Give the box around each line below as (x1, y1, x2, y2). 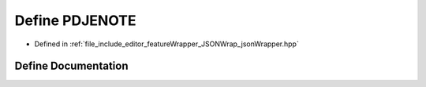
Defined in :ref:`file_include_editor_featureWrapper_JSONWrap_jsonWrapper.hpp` (34, 39, 299, 49)
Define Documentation (14, 60, 129, 73)
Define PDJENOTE (14, 12, 137, 29)
